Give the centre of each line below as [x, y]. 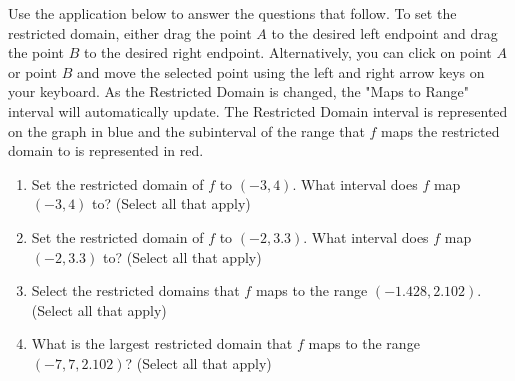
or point [33, 71]
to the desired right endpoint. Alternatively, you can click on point [287, 52]
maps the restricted [440, 130]
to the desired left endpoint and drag [384, 32]
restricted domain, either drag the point [130, 32]
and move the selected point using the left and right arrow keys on [281, 71]
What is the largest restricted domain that [162, 343]
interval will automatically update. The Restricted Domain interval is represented [258, 110]
